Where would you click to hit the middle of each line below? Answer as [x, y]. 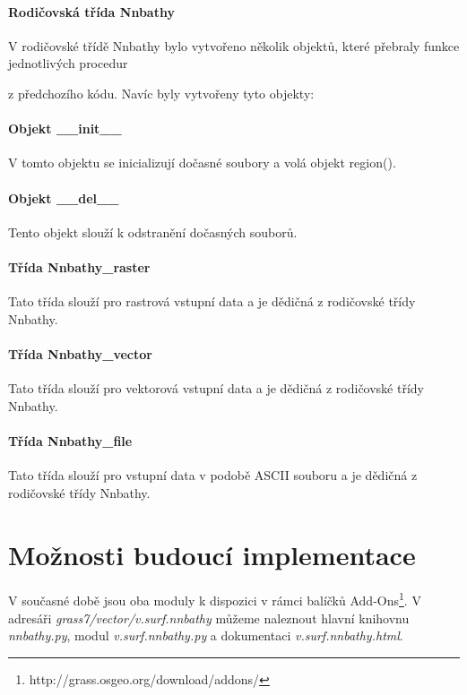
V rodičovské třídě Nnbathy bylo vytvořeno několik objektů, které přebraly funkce [234, 45]
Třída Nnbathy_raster [79, 266]
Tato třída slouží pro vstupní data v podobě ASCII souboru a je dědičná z [213, 475]
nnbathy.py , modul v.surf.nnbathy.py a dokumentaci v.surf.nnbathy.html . [206, 635]
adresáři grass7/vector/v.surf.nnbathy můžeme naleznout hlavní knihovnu [209, 618]
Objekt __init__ [65, 129]
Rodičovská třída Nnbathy [91, 11]
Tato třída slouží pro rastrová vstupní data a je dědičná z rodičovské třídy [212, 301]
